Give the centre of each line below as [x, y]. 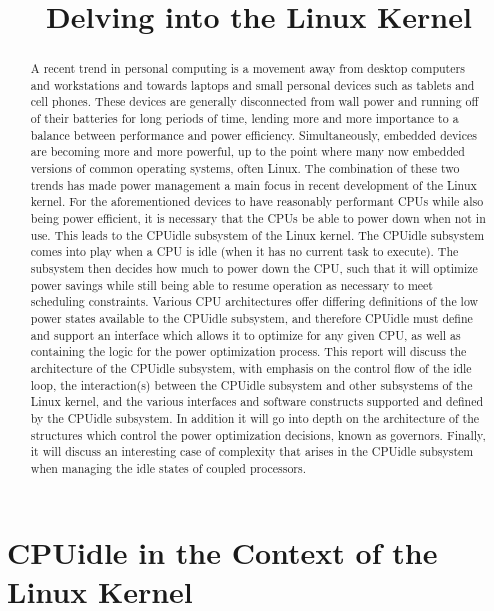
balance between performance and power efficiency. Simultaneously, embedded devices [253, 134]
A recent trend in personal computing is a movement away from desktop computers [247, 68]
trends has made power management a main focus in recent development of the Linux [253, 184]
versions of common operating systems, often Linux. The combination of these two [245, 168]
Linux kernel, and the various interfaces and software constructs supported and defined [257, 401]
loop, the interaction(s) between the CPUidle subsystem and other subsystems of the [251, 384]
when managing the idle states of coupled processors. [168, 467]
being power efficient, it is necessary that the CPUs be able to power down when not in [258, 218]
